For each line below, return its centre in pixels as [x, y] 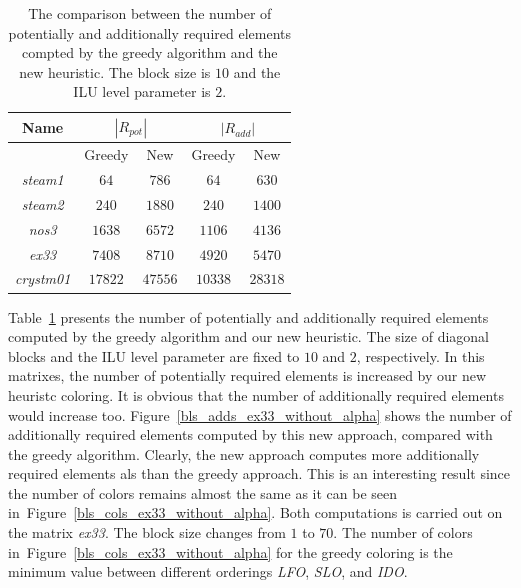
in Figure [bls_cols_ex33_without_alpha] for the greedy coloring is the [230, 551]
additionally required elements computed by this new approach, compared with [250, 434]
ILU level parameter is [142, 91]
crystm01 [43, 278]
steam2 [42, 203]
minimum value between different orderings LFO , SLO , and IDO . [208, 571]
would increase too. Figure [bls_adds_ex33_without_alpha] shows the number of [260, 414]
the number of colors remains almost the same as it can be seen [203, 492]
